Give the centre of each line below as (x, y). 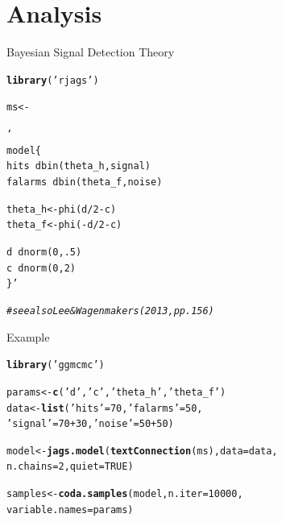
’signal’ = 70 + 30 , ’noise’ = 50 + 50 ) (90, 424)
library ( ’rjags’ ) (53, 80)
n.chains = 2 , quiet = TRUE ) (70, 467)
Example (28, 336)
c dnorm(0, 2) (41, 268)
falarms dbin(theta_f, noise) (85, 182)
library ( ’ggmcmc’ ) (56, 365)
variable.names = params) (70, 510)
